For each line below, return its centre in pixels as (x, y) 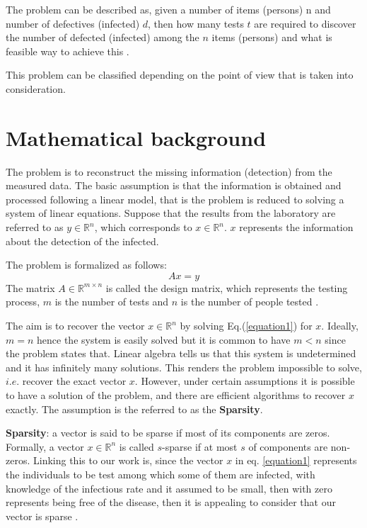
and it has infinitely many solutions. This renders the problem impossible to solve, (184, 367)
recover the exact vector (74, 381)
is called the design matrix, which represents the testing (227, 287)
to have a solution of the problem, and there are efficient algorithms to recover (176, 395)
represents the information (296, 227)
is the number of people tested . (250, 302)
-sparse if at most (200, 446)
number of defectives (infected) (73, 23)
